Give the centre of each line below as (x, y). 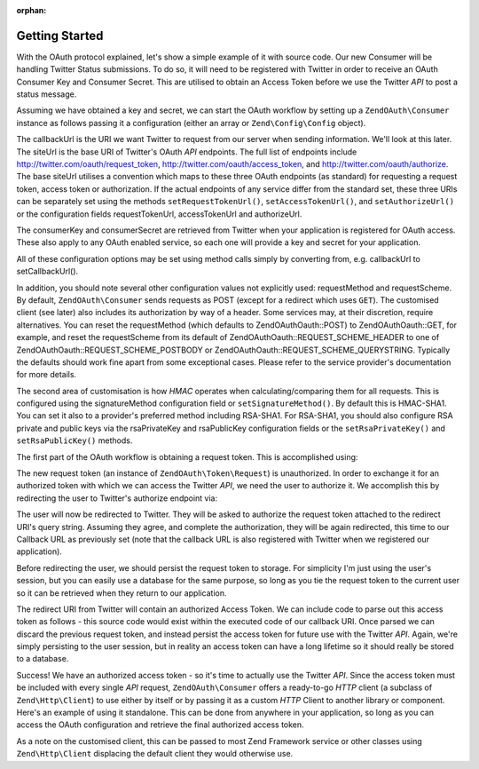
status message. (47, 94)
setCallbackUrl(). (47, 272)
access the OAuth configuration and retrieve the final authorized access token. (161, 725)
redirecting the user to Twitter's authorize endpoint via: (117, 498)
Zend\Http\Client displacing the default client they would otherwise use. (155, 754)
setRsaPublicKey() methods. (75, 440)
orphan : (31, 10)
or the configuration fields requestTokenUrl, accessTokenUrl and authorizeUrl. (159, 214)
